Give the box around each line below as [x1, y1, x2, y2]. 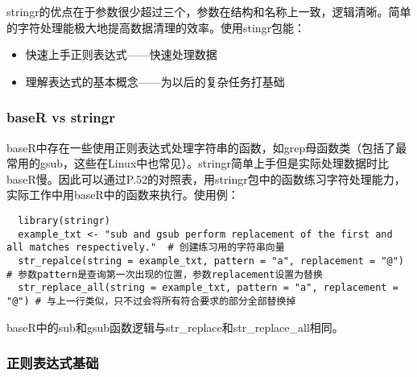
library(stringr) [18, 214, 110, 226]
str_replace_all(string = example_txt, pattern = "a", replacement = [18, 282, 398, 294]
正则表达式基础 [6, 353, 99, 373]
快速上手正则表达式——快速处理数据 [25, 46, 217, 63]
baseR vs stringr [6, 107, 115, 127]
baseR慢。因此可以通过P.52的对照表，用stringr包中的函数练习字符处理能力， [6, 170, 406, 187]
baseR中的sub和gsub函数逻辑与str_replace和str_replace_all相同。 [6, 318, 344, 335]
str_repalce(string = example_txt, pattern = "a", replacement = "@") [18, 255, 404, 267]
